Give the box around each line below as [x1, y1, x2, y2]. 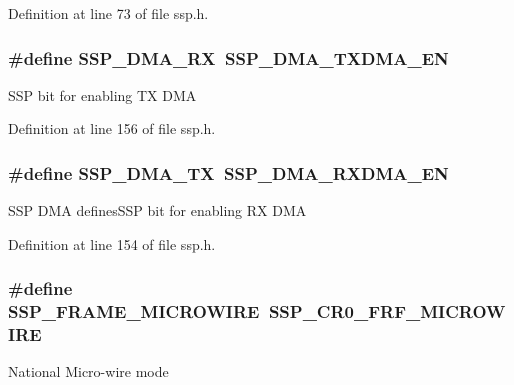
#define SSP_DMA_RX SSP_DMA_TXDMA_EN [8, 45, 449, 70]
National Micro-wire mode [8, 361, 169, 382]
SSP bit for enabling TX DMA [8, 84, 197, 105]
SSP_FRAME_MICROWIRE [8, 299, 260, 324]
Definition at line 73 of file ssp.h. [8, 3, 209, 23]
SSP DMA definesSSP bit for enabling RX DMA [8, 200, 307, 221]
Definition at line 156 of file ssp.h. [8, 118, 216, 139]
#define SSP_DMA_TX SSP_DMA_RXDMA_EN [8, 160, 449, 185]
